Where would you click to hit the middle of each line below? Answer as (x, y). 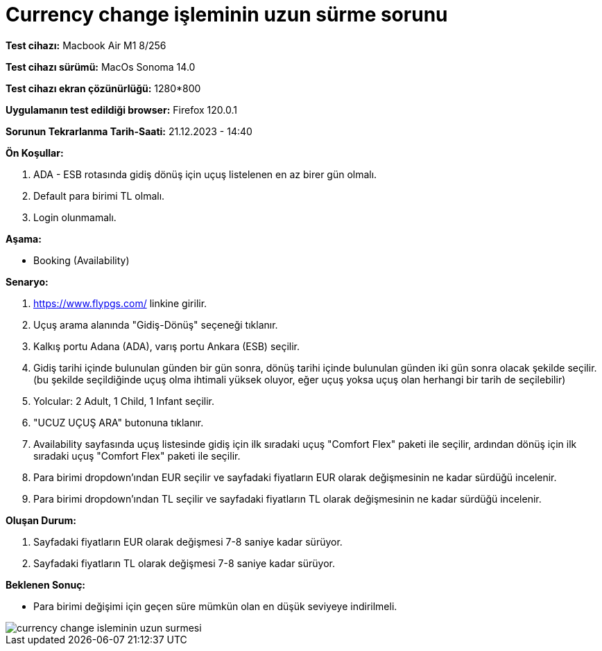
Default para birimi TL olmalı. (99, 196)
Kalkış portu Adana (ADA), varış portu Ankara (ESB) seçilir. (167, 346)
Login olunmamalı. (75, 217)
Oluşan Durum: (41, 520)
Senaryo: (27, 281)
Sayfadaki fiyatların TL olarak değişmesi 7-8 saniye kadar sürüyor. (184, 563)
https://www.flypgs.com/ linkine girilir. (120, 303)
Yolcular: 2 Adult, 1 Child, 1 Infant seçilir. (124, 401)
